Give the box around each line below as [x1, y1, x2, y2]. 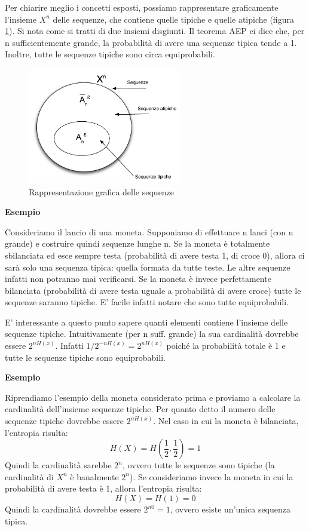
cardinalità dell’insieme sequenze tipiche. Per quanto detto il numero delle [5, 403, 276, 415]
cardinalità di [5, 470, 54, 483]
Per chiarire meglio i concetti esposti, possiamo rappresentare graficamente [5, 1, 279, 13]
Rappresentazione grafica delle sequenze [29, 185, 175, 198]
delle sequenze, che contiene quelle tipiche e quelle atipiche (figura [53, 13, 294, 25]
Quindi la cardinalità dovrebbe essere [5, 503, 141, 515]
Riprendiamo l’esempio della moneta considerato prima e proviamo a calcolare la [5, 391, 301, 403]
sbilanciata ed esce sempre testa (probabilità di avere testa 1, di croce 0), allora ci [5, 248, 305, 261]
